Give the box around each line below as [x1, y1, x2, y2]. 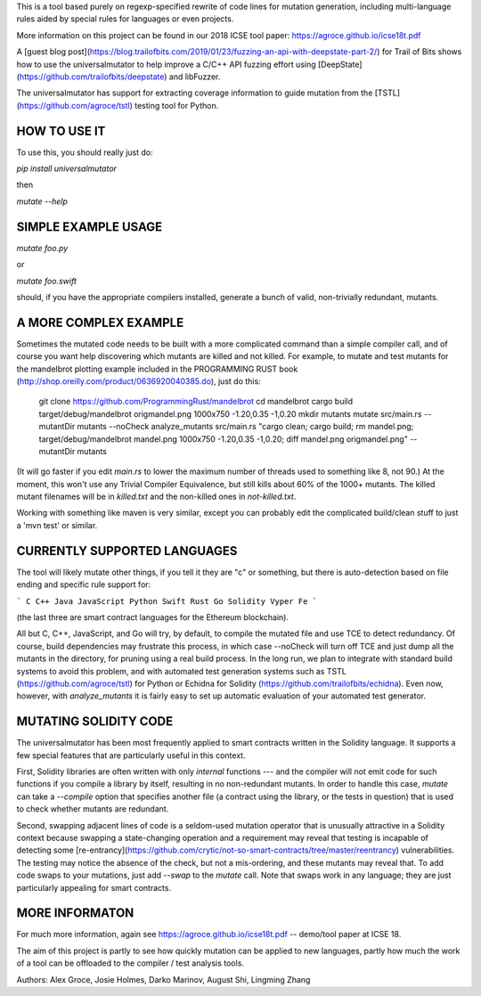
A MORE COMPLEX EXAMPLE [16, 314, 184, 330]
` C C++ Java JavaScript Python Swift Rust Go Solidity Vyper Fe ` [16, 596, 318, 606]
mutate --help [16, 196, 69, 207]
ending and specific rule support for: [16, 579, 151, 590]
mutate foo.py [16, 242, 69, 253]
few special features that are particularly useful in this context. [16, 749, 246, 761]
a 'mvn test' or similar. [16, 519, 98, 530]
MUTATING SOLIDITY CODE [16, 714, 174, 730]
